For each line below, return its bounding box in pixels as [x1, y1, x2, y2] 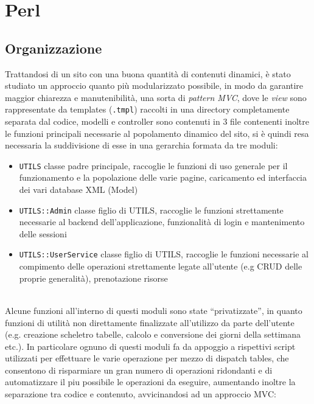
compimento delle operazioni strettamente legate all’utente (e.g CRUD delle [19, 260, 302, 273]
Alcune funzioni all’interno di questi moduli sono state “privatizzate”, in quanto [5, 304, 302, 316]
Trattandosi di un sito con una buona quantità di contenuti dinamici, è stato [5, 67, 291, 80]
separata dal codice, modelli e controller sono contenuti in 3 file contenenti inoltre [5, 115, 310, 128]
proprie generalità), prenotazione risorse [19, 271, 168, 284]
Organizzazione [5, 38, 102, 57]
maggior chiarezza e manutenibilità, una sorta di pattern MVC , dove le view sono [5, 91, 307, 103]
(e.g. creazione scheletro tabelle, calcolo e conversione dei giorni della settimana [5, 328, 301, 341]
